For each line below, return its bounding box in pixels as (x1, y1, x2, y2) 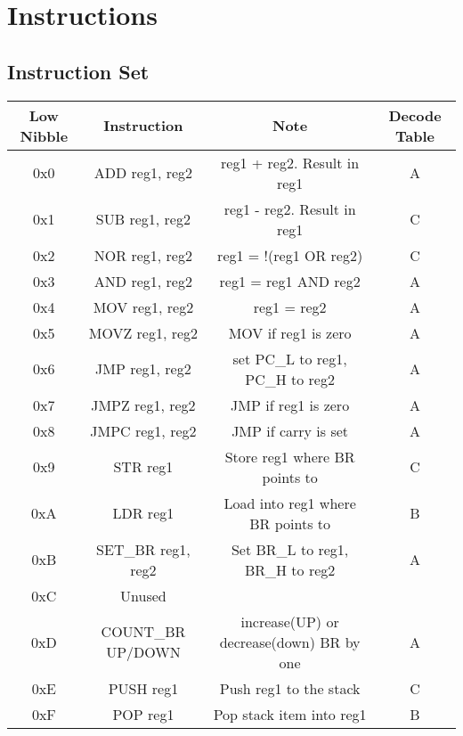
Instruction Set (7, 57, 150, 85)
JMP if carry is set (231, 420, 349, 441)
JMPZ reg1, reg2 (91, 394, 196, 415)
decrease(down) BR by (219, 631, 361, 652)
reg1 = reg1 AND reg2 (219, 270, 361, 291)
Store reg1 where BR (224, 446, 355, 467)
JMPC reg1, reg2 (90, 420, 197, 441)
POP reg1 (112, 703, 175, 724)
